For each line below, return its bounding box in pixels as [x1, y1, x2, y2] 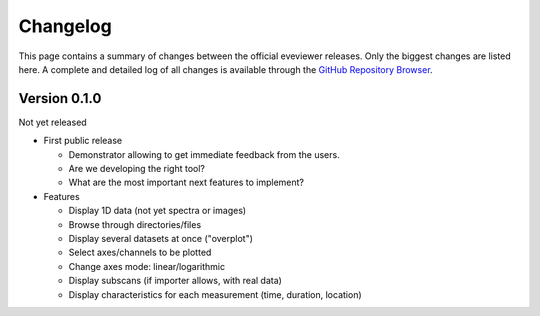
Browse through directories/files [68, 218, 202, 230]
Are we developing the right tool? [68, 163, 205, 175]
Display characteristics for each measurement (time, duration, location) [68, 288, 362, 300]
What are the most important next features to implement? [68, 176, 305, 189]
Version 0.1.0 [18, 90, 102, 107]
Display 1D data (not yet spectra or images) [68, 205, 247, 217]
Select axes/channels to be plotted [68, 246, 212, 259]
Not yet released [18, 116, 87, 128]
